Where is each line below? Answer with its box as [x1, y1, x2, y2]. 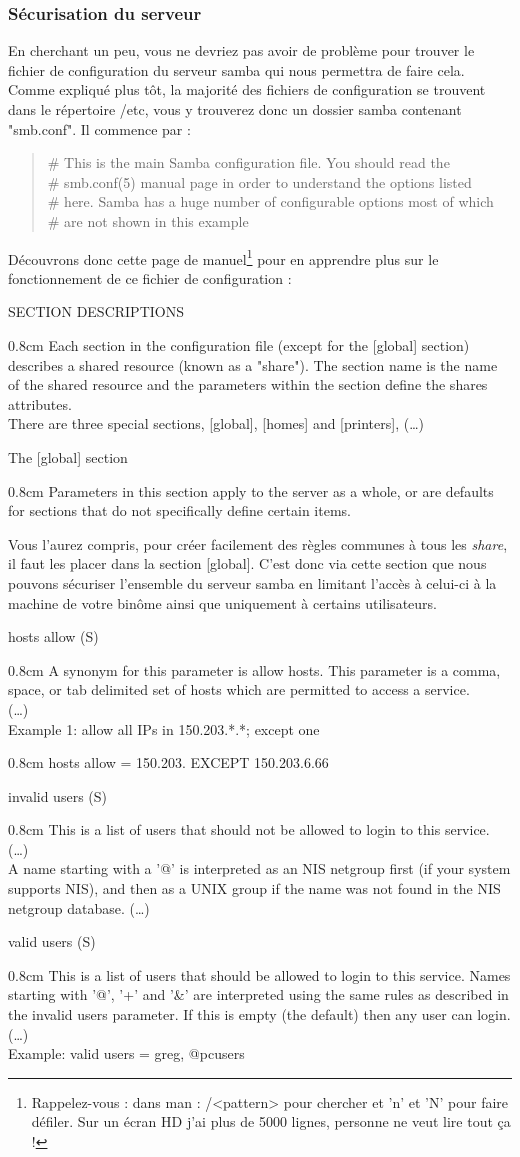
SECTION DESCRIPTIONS [8, 301, 184, 322]
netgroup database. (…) [8, 897, 150, 918]
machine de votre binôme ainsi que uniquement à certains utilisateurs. [8, 592, 437, 613]
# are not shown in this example [47, 210, 249, 231]
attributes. [8, 393, 72, 414]
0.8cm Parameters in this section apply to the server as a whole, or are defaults [8, 480, 494, 501]
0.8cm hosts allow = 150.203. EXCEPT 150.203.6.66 [8, 752, 329, 773]
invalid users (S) [8, 785, 107, 806]
